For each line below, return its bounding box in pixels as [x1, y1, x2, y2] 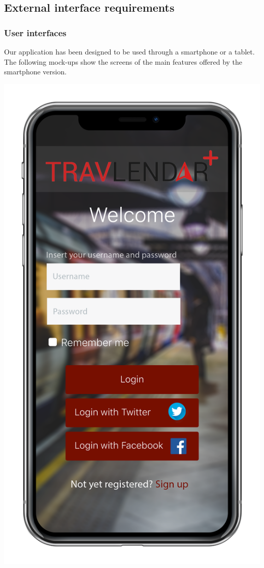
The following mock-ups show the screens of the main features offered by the [4, 56, 243, 67]
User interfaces [4, 26, 67, 39]
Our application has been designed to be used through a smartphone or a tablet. [4, 46, 255, 57]
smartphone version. [4, 66, 67, 77]
